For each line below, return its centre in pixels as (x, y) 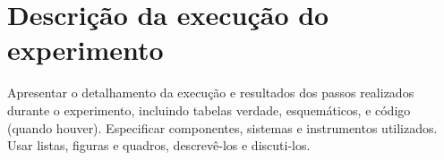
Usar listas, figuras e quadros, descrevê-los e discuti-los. (159, 145)
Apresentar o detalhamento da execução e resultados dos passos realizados (211, 93)
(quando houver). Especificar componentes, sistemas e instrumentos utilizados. (222, 127)
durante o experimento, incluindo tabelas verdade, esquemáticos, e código (209, 109)
